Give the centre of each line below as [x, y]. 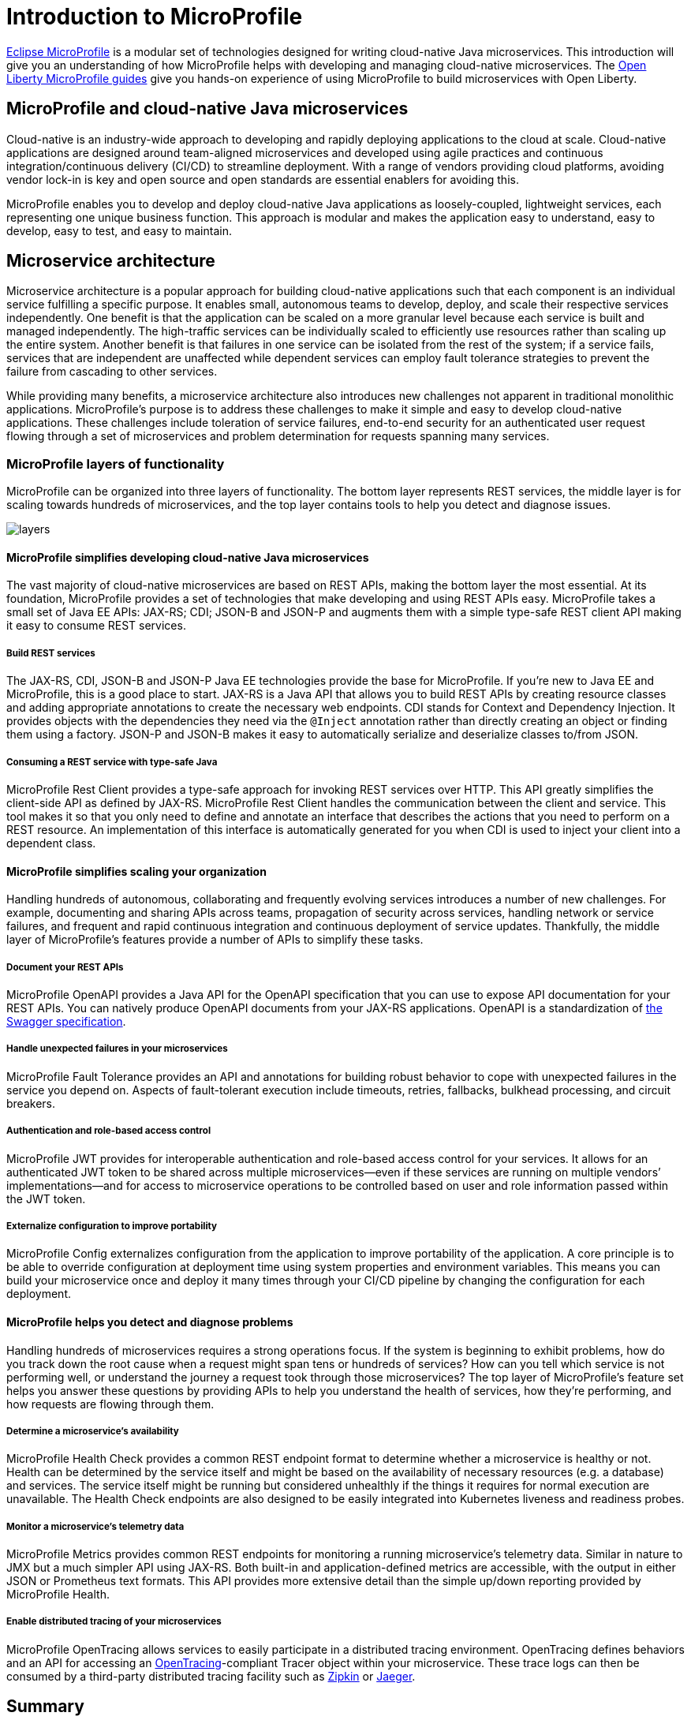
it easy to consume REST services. [96, 626]
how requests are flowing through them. [110, 1404]
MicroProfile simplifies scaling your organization [136, 871]
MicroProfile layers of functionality [116, 464]
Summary [45, 1707]
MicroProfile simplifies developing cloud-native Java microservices [188, 557]
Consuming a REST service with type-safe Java [112, 762]
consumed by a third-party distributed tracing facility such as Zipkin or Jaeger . [211, 1676]
